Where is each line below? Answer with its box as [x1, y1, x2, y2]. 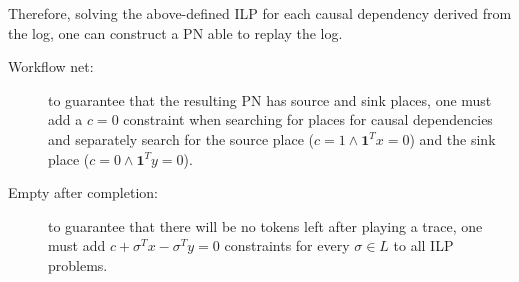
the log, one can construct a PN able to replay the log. [8, 22, 343, 43]
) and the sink [409, 128, 496, 149]
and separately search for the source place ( [48, 128, 314, 149]
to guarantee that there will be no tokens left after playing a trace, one [48, 215, 483, 236]
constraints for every [224, 235, 350, 256]
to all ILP [393, 235, 454, 256]
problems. [48, 254, 108, 275]
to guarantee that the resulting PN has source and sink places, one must [48, 89, 492, 110]
